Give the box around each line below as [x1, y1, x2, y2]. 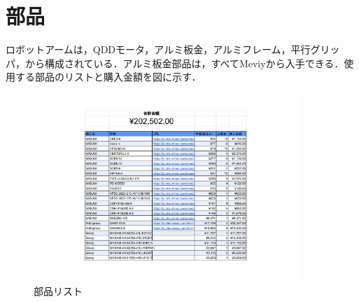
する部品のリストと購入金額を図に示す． [15, 69, 202, 84]
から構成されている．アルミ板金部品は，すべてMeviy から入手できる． [24, 55, 344, 70]
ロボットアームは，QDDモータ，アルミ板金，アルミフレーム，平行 [6, 42, 311, 57]
